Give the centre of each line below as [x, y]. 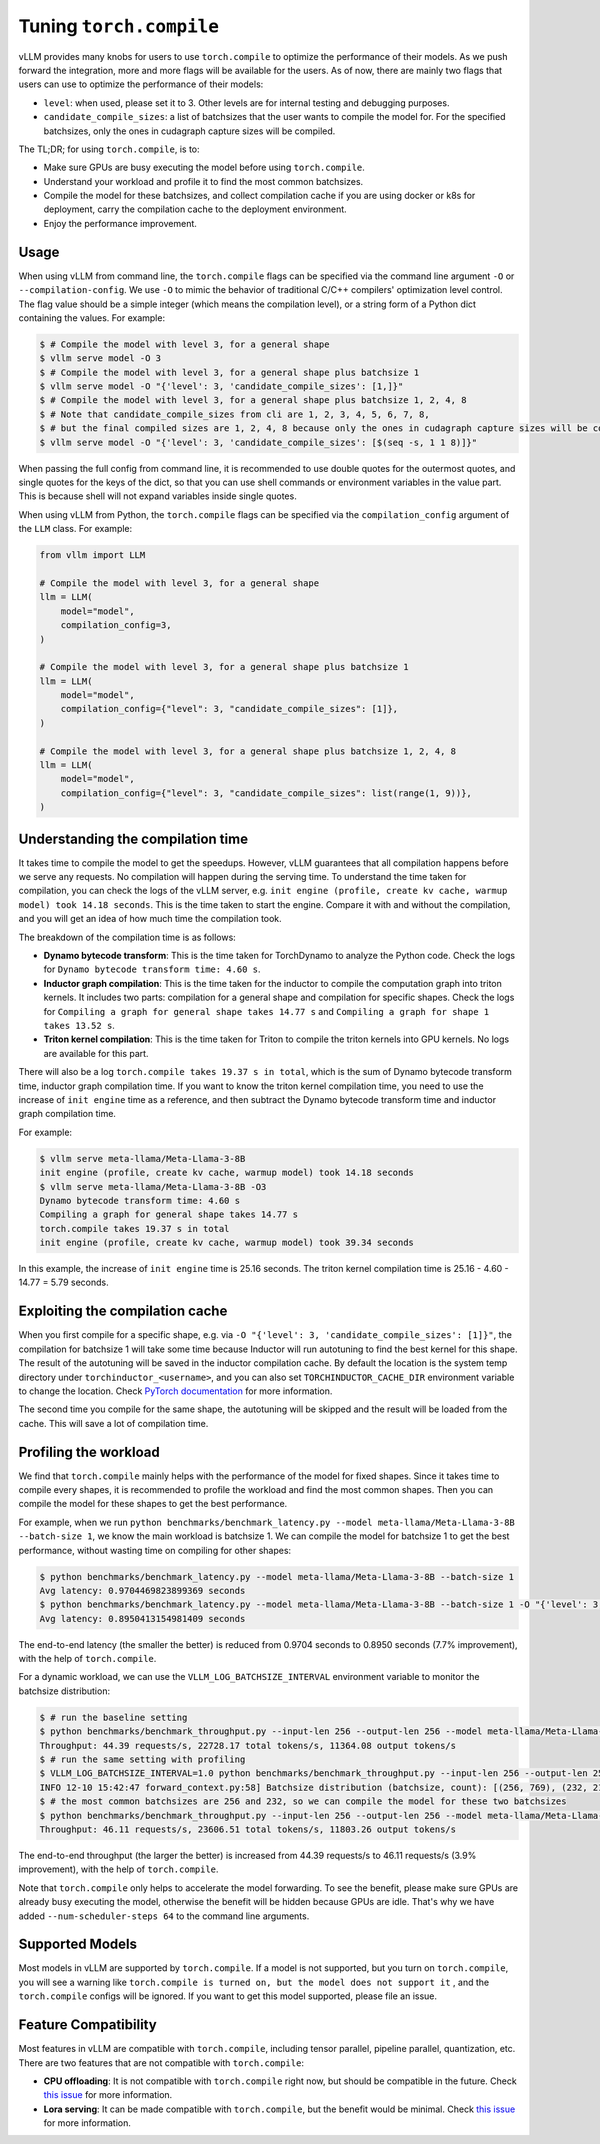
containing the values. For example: [91, 317]
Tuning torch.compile [118, 26]
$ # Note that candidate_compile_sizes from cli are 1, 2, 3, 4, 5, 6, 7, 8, [234, 414]
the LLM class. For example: [75, 529]
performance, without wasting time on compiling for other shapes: [155, 1550]
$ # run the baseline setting [113, 1717]
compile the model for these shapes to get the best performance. [153, 1504]
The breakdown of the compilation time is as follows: [127, 937]
